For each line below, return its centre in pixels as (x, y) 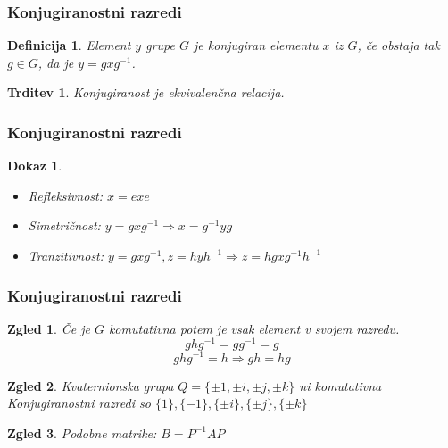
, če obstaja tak (398, 45)
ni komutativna (340, 385)
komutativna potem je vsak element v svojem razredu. (254, 328)
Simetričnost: (64, 225)
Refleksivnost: (65, 195)
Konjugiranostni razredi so (79, 403)
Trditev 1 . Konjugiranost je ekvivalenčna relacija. (146, 92)
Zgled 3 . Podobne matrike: (82, 432)
